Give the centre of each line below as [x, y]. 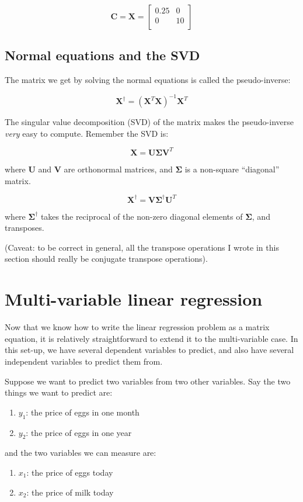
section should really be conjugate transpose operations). [106, 259]
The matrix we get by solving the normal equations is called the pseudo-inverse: [148, 80]
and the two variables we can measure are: [81, 453]
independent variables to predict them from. [84, 361]
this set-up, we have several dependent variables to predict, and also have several [149, 350]
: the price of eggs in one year [79, 432]
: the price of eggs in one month [83, 412]
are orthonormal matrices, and [118, 169]
